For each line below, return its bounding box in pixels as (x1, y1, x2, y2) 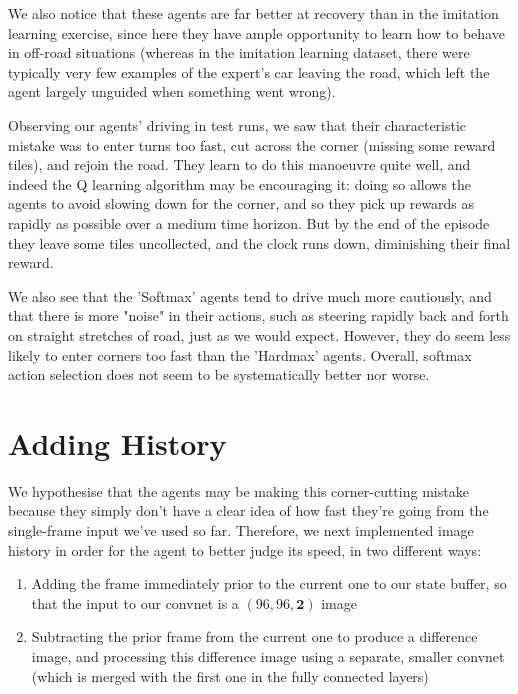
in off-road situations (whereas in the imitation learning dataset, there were (8, 42, 470, 63)
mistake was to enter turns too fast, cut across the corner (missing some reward (8, 134, 496, 155)
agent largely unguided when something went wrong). (8, 81, 336, 102)
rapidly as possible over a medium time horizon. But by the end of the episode (8, 212, 490, 233)
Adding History (8, 422, 227, 463)
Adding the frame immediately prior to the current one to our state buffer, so (31, 573, 507, 594)
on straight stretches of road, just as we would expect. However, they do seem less (8, 324, 511, 345)
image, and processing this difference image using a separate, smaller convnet (31, 645, 505, 666)
